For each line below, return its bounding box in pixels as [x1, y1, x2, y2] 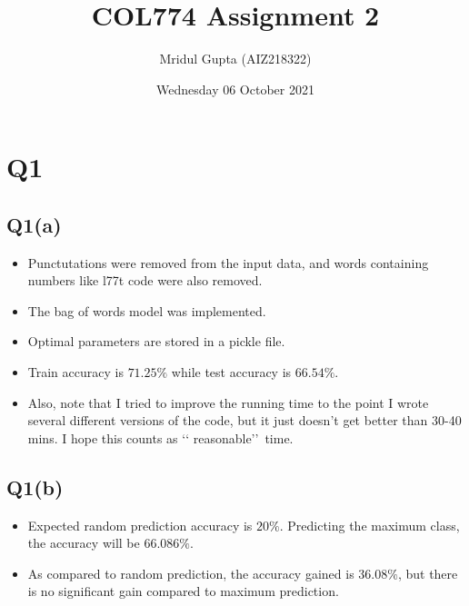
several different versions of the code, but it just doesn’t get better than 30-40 [27, 411, 462, 430]
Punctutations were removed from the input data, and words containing [27, 253, 429, 272]
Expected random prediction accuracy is [27, 515, 253, 534]
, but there [397, 563, 458, 582]
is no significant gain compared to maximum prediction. [27, 581, 339, 601]
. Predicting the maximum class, [279, 515, 460, 534]
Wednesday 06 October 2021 [156, 79, 314, 98]
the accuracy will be [27, 533, 140, 552]
